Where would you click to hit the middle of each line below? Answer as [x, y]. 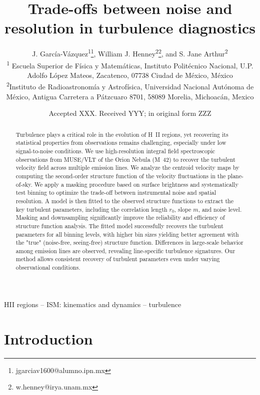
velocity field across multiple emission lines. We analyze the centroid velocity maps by [127, 168]
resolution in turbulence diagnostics [130, 28]
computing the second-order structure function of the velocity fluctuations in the [121, 176]
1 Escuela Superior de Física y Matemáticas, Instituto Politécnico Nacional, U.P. [130, 64]
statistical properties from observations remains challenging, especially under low [121, 143]
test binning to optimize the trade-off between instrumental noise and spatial [116, 193]
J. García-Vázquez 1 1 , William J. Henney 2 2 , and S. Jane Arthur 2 [130, 53]
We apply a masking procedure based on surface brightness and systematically [136, 184]
